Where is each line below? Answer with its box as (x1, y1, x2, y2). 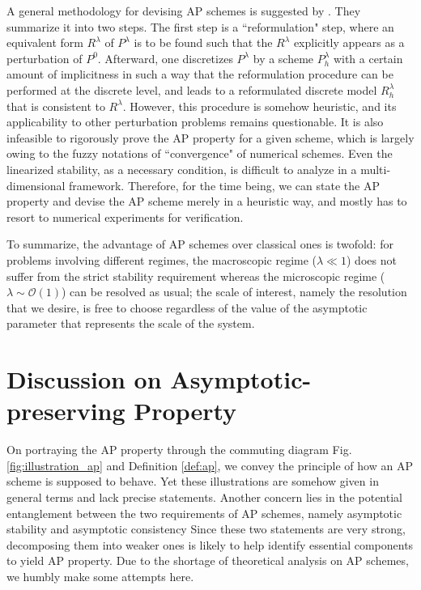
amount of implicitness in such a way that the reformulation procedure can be (6, 66, 393, 83)
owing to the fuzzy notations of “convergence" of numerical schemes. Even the (6, 145, 393, 162)
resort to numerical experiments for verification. (6, 208, 244, 225)
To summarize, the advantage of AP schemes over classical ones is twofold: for (6, 236, 393, 253)
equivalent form (6, 34, 83, 51)
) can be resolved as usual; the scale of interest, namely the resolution (62, 283, 407, 300)
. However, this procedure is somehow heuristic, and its (122, 97, 397, 114)
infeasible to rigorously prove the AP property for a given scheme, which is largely (6, 129, 415, 146)
